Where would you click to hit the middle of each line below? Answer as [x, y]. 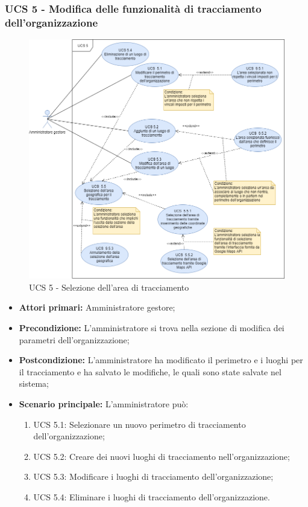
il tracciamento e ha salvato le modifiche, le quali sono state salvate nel [150, 371]
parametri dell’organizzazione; [74, 339]
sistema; [34, 383]
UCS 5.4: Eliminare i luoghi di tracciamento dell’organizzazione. [152, 497]
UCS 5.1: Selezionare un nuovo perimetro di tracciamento [140, 424]
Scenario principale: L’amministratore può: [104, 404]
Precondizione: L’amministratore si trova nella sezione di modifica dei [152, 328]
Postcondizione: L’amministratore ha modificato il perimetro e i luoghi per [161, 360]
